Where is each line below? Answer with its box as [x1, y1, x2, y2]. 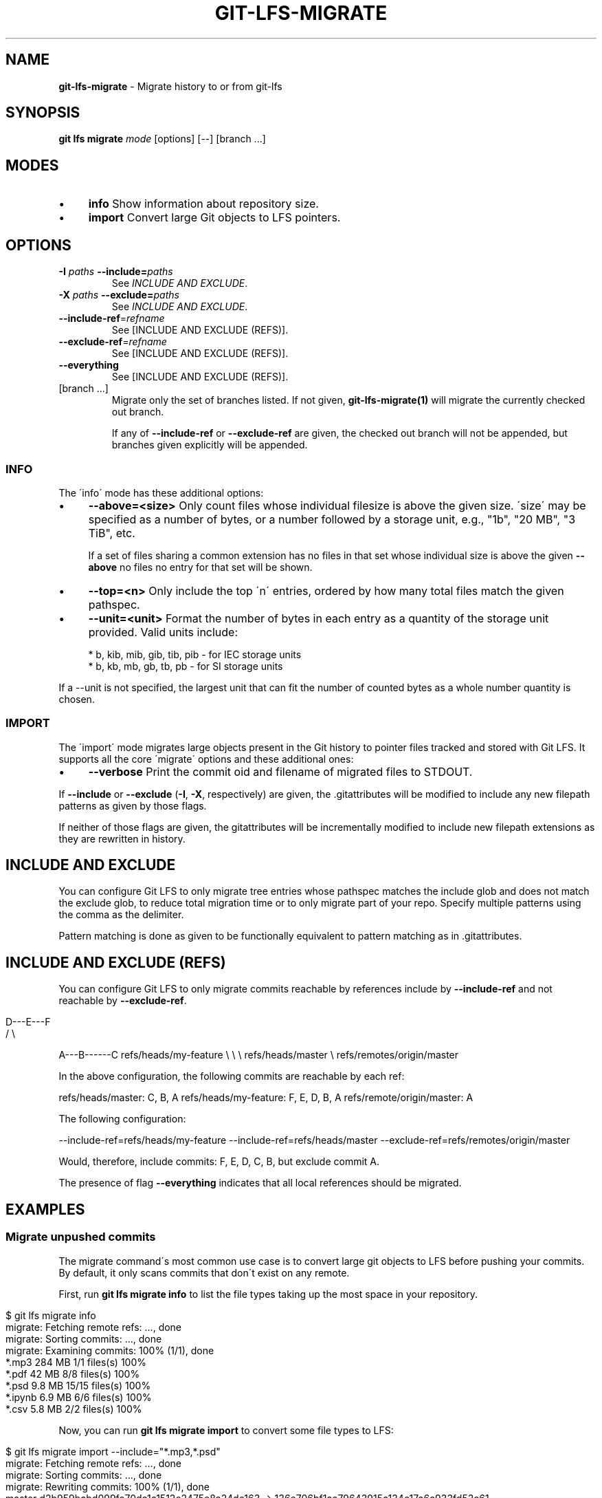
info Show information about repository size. [88, 197, 319, 211]
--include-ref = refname [58, 312, 165, 325]
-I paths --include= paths [58, 265, 173, 278]
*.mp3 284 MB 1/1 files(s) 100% [5, 1356, 147, 1368]
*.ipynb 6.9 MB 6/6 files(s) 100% [5, 1391, 152, 1403]
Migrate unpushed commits [5, 1230, 156, 1244]
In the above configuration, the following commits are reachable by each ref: [58, 1070, 405, 1083]
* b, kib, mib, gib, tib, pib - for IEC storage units [88, 648, 302, 660]
